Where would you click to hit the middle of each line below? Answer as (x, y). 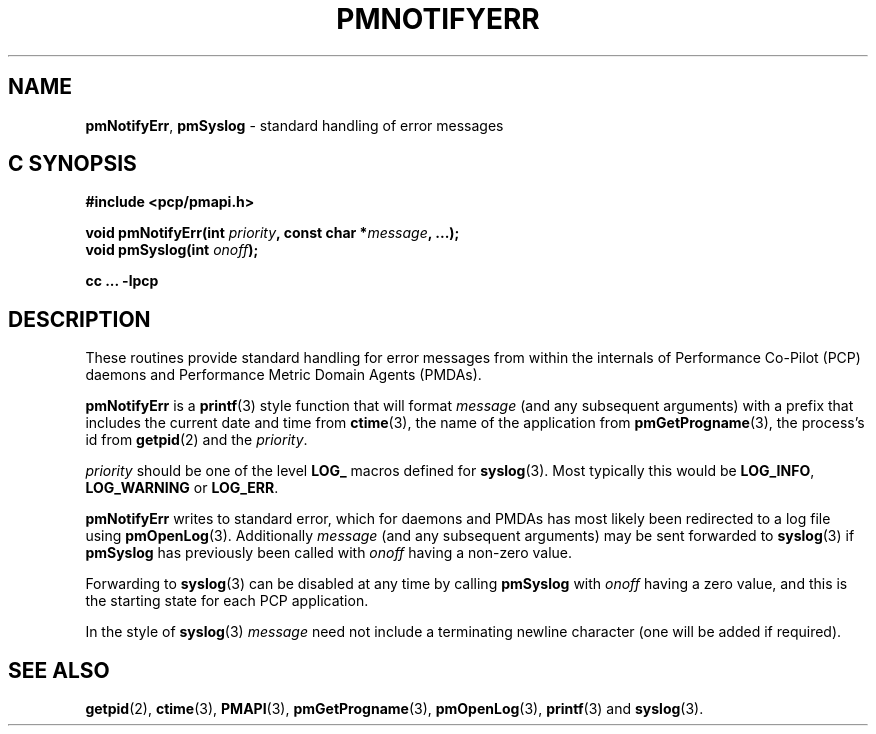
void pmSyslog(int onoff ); (172, 250)
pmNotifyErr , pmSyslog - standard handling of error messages (294, 125)
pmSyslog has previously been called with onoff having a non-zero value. (329, 553)
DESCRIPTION (79, 319)
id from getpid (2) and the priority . (196, 440)
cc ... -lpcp (122, 281)
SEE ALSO (59, 670)
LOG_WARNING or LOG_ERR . (182, 488)
